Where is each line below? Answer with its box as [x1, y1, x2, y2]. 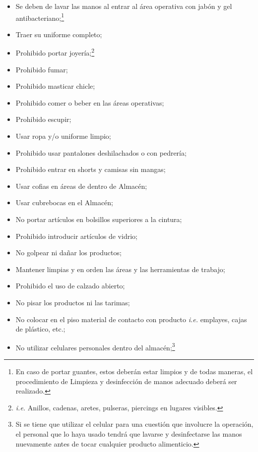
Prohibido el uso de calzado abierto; [15, 281, 125, 291]
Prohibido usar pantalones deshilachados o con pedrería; [15, 147, 187, 158]
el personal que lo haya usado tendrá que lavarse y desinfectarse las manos [15, 429, 242, 439]
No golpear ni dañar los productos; [15, 247, 122, 258]
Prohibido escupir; [15, 114, 71, 124]
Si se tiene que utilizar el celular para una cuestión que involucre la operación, [15, 419, 254, 429]
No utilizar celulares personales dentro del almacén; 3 [15, 340, 175, 352]
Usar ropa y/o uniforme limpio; [15, 131, 111, 141]
